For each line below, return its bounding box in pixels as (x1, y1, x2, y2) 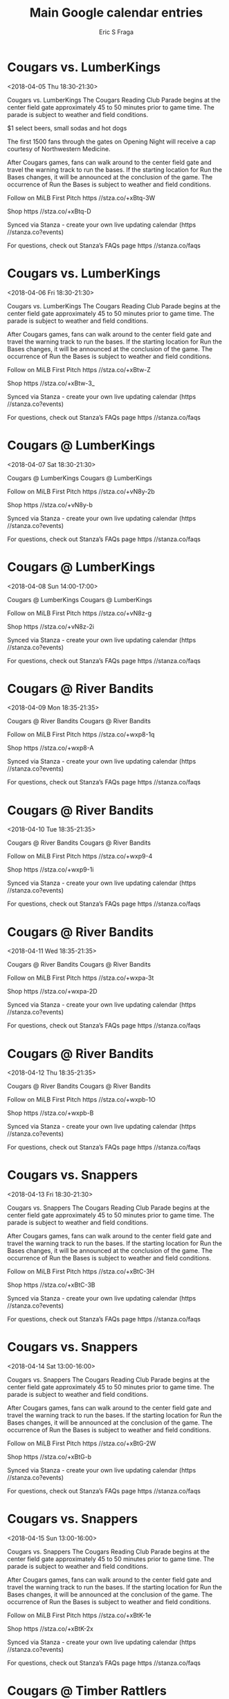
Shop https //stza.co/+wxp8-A (7, 743, 94, 752)
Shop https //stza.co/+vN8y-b (7, 500, 93, 509)
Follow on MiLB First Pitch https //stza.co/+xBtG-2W (7, 1439, 156, 1447)
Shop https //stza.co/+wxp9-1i (7, 865, 94, 874)
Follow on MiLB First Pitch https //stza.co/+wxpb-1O (7, 1095, 156, 1104)
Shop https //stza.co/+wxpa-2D (7, 987, 98, 996)
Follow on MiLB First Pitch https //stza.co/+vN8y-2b (7, 487, 156, 495)
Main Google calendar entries (29, 5, 203, 21)
